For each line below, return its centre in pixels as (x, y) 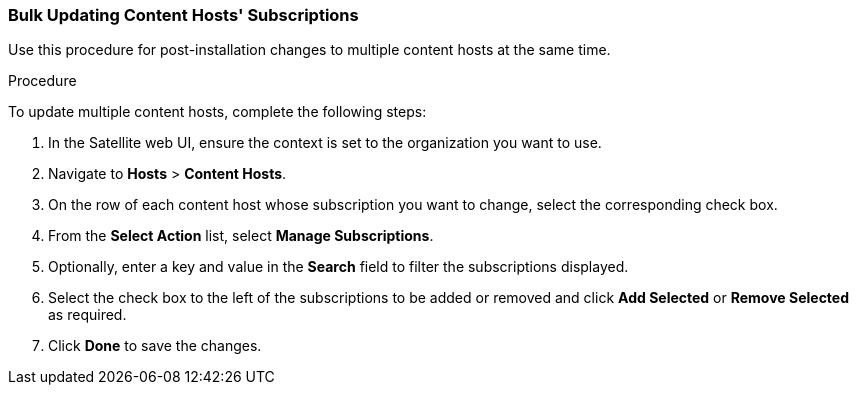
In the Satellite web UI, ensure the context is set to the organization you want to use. (325, 143)
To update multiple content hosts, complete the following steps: (217, 112)
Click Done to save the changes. (155, 346)
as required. (87, 315)
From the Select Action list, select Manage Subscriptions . (241, 236)
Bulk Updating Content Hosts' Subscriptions (183, 15)
